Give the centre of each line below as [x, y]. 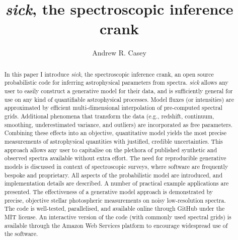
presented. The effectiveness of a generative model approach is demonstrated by [109, 191]
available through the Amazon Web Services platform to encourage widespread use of [116, 225]
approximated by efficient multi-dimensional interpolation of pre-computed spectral [113, 108]
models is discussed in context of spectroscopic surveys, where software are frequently [116, 166]
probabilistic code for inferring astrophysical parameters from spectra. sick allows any [116, 82]
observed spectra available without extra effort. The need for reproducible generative [115, 158]
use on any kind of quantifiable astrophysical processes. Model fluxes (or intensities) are [119, 99]
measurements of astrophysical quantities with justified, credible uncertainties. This [113, 141]
